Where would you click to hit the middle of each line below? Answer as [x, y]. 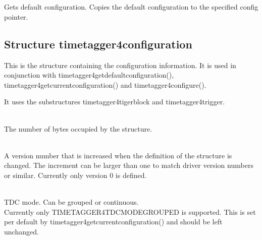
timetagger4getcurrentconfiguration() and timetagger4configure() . [105, 84]
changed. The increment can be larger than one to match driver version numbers [129, 165]
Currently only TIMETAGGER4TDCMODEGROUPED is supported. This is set [130, 212]
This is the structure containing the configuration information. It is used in [120, 65]
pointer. [16, 16]
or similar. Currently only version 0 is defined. [75, 175]
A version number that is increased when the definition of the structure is [118, 155]
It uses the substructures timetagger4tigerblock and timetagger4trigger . [115, 102]
